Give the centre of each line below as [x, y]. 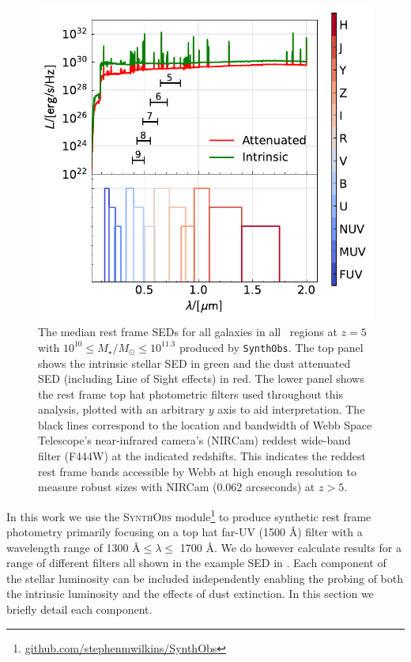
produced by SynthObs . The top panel [271, 347]
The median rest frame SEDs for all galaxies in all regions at [188, 332]
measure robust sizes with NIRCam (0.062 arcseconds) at [177, 487]
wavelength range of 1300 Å [74, 547]
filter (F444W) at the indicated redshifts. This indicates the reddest [202, 456]
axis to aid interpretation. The [291, 409]
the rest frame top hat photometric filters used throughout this [190, 393]
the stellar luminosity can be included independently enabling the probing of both [205, 578]
